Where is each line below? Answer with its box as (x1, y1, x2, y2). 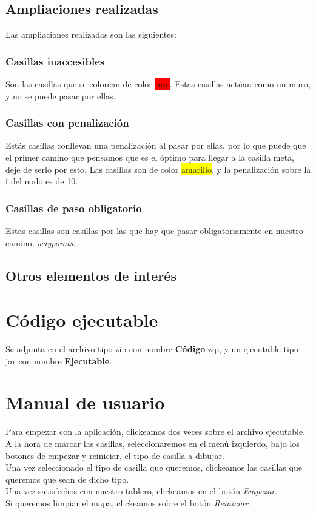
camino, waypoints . (5, 236, 76, 249)
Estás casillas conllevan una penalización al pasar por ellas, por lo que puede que (5, 139, 306, 152)
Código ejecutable (5, 307, 158, 332)
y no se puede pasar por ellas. (5, 89, 116, 102)
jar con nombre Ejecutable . (5, 354, 112, 367)
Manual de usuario (5, 390, 165, 415)
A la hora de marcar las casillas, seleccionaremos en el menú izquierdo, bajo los (5, 437, 300, 450)
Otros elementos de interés (5, 266, 176, 284)
